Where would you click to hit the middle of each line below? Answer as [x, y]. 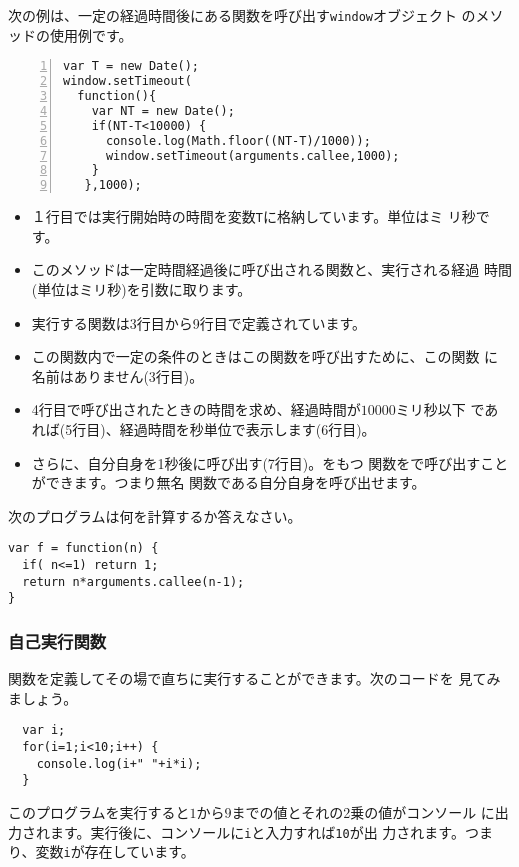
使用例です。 [91, 34]
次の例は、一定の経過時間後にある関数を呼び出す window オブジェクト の [242, 15]
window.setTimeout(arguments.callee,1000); [252, 155]
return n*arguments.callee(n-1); [133, 581]
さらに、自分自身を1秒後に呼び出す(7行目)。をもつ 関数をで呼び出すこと [270, 462]
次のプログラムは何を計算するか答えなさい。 [155, 515]
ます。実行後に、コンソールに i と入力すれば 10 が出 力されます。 [257, 831]
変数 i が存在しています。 [115, 851]
